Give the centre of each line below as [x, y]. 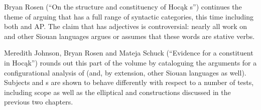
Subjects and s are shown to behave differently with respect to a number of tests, [129, 82]
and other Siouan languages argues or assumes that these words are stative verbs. [129, 36]
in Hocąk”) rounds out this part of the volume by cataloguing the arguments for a [130, 62]
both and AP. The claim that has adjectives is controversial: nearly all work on [126, 26]
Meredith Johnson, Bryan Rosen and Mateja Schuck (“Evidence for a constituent [129, 53]
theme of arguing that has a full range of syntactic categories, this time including [129, 16]
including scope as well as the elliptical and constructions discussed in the [117, 92]
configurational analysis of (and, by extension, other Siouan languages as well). [125, 72]
